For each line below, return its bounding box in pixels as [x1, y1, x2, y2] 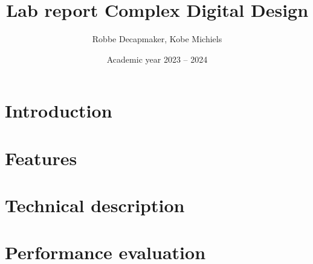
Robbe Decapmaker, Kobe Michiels [92, 33, 222, 45]
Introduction [5, 98, 112, 123]
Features [5, 145, 77, 170]
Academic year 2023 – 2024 [106, 52, 208, 65]
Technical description [5, 193, 185, 218]
